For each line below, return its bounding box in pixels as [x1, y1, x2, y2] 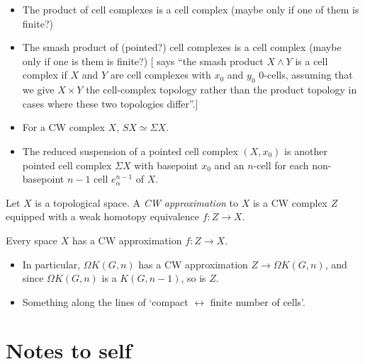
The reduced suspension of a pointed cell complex [22, 143, 238, 158]
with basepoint [134, 157, 198, 172]
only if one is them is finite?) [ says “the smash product [22, 53, 264, 68]
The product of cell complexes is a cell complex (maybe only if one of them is [22, 2, 359, 16]
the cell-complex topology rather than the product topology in [86, 82, 357, 97]
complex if [22, 67, 67, 82]
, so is [181, 271, 206, 285]
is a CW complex [252, 195, 327, 210]
